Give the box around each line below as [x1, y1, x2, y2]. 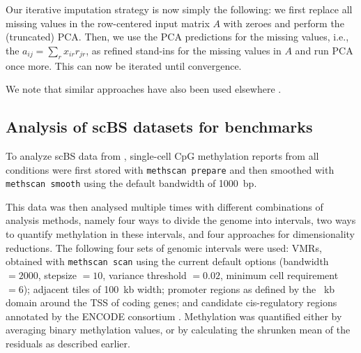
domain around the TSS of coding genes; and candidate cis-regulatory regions [6, 295, 337, 310]
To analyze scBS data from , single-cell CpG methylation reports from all [6, 148, 319, 163]
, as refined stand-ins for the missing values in [86, 43, 282, 57]
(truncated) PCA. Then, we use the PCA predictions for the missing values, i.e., [6, 29, 349, 44]
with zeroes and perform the [223, 15, 344, 30]
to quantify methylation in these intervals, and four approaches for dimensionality [6, 227, 355, 241]
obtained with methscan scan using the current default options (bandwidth [6, 254, 329, 269]
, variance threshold [102, 267, 187, 282]
